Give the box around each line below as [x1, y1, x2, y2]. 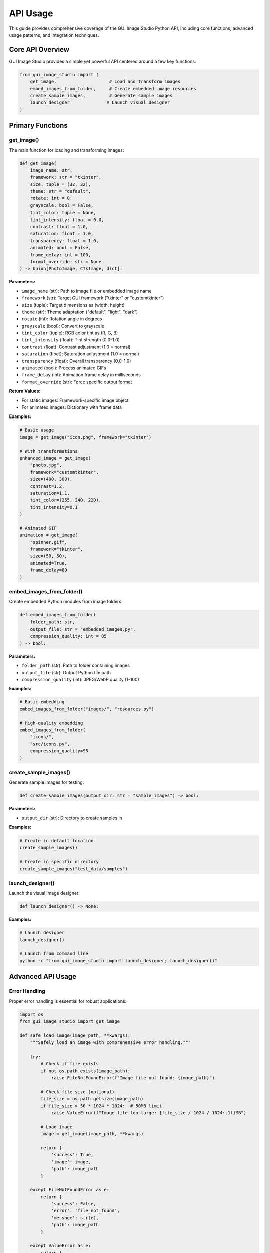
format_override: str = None [30, 259, 102, 264]
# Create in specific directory [19, 859, 99, 865]
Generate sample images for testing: [9, 779, 84, 785]
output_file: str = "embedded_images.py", [30, 626, 136, 632]
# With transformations [19, 448, 78, 454]
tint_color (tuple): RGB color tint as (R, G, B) [21, 330, 118, 336]
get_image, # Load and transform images [30, 79, 181, 85]
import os [19, 1011, 44, 1017]
